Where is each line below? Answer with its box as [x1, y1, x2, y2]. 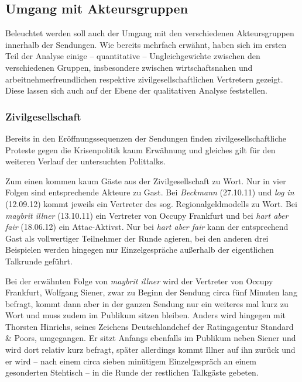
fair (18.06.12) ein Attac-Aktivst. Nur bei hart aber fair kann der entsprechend [5, 221, 289, 233]
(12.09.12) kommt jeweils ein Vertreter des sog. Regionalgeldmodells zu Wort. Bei [5, 197, 297, 209]
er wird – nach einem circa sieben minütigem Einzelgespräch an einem [5, 355, 257, 367]
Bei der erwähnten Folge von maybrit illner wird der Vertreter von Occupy [5, 274, 273, 287]
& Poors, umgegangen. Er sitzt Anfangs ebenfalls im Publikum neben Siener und [5, 332, 296, 344]
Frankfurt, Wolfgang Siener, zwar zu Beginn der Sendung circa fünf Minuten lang [5, 286, 297, 298]
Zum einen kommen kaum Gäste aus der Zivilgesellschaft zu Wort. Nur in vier [5, 174, 286, 187]
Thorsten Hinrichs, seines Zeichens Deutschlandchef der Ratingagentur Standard [5, 320, 294, 332]
